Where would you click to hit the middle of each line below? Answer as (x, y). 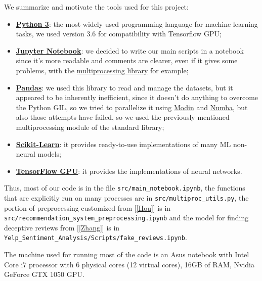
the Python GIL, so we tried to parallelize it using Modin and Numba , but (132, 107)
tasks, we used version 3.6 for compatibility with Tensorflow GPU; (119, 34)
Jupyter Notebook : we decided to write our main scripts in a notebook (130, 50)
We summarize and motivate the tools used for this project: (96, 7)
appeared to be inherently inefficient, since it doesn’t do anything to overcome (137, 97)
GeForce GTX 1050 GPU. (44, 274)
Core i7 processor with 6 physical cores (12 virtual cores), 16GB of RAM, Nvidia (129, 264)
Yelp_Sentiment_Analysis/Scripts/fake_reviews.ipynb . (96, 237)
